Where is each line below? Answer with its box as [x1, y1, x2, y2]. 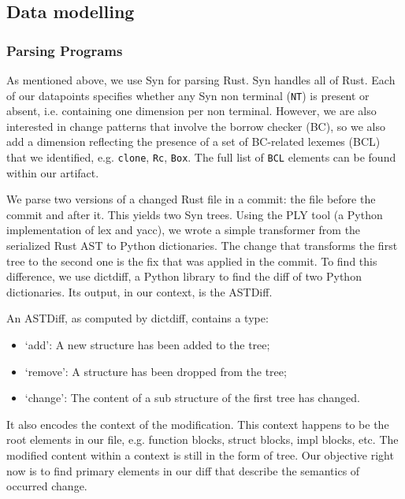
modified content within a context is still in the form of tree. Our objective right [6, 447, 394, 463]
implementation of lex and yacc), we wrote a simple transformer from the [6, 222, 361, 238]
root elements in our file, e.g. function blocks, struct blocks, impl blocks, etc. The [6, 431, 399, 448]
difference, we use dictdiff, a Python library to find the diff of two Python [6, 268, 362, 285]
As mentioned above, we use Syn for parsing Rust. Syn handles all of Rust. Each [6, 72, 396, 88]
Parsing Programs [6, 40, 123, 60]
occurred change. [6, 478, 87, 494]
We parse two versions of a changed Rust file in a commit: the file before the [6, 191, 376, 207]
